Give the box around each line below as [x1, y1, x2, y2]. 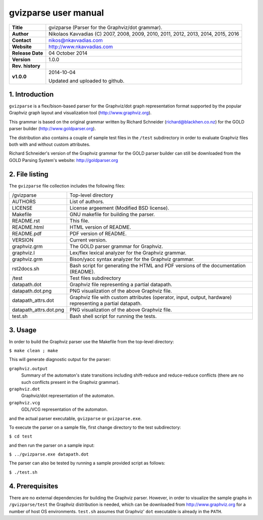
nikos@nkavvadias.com [48, 37, 103, 43]
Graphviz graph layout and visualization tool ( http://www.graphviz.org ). [9, 110, 152, 116]
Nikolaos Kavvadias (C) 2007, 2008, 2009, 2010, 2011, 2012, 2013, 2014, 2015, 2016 [48, 30, 240, 37]
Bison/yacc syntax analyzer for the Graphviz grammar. [70, 256, 195, 263]
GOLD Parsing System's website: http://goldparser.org [9, 157, 118, 163]
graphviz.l [12, 249, 35, 256]
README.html [12, 224, 44, 231]
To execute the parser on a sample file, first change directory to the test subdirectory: [9, 424, 181, 430]
